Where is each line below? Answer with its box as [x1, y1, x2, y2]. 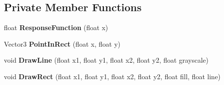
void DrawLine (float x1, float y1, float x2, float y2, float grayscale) [4, 55, 208, 65]
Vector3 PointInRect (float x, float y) [4, 38, 121, 49]
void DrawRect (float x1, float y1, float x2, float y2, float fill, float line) [4, 71, 221, 81]
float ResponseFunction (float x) [4, 22, 108, 33]
